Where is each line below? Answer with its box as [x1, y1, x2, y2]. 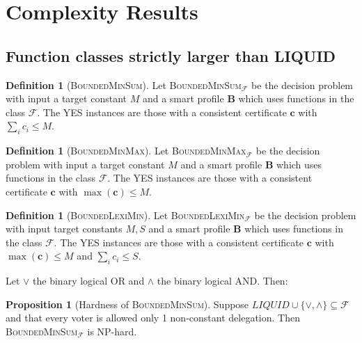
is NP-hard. [87, 324, 137, 338]
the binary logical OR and [33, 273, 145, 288]
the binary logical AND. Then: [157, 273, 288, 288]
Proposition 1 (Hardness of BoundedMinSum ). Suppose [6, 296, 249, 311]
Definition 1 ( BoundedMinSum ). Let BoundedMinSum [6, 77, 242, 92]
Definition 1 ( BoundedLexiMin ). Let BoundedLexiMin [6, 207, 245, 222]
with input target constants [6, 221, 123, 236]
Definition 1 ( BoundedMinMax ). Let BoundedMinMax [6, 143, 246, 158]
